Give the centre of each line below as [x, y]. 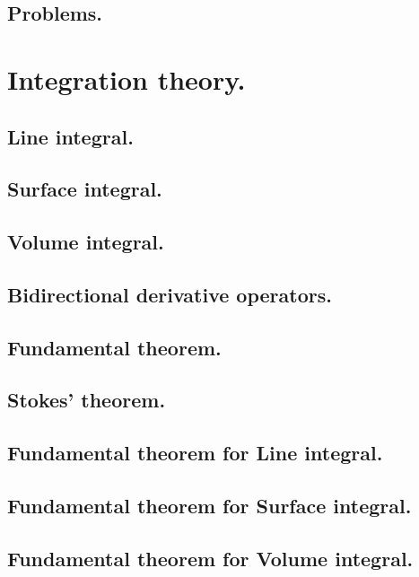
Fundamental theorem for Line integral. [195, 453]
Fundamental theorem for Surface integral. [209, 506]
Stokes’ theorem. [87, 400]
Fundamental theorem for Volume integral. [210, 558]
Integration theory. [127, 79]
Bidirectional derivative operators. [170, 294]
